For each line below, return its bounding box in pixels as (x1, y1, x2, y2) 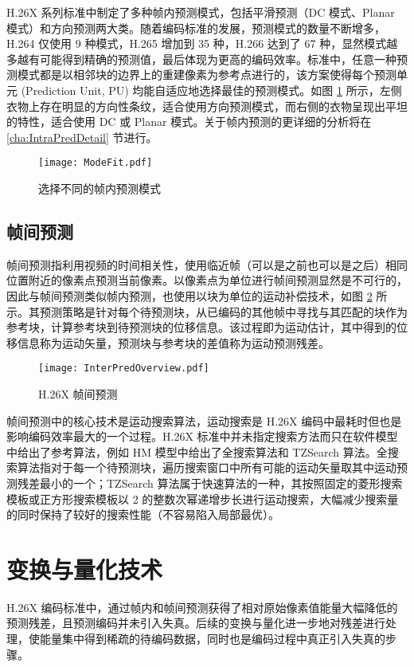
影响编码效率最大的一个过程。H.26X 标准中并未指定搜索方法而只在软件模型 (6, 428, 398, 445)
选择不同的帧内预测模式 (38, 180, 161, 196)
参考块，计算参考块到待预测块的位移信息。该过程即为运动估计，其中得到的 (6, 319, 396, 335)
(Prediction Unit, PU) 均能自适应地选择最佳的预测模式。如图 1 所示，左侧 (21, 81, 402, 98)
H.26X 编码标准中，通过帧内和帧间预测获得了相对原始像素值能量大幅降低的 (6, 598, 398, 615)
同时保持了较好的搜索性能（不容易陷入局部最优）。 (17, 506, 279, 523)
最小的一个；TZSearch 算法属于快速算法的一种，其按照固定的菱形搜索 (39, 474, 403, 491)
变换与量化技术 (6, 552, 163, 585)
